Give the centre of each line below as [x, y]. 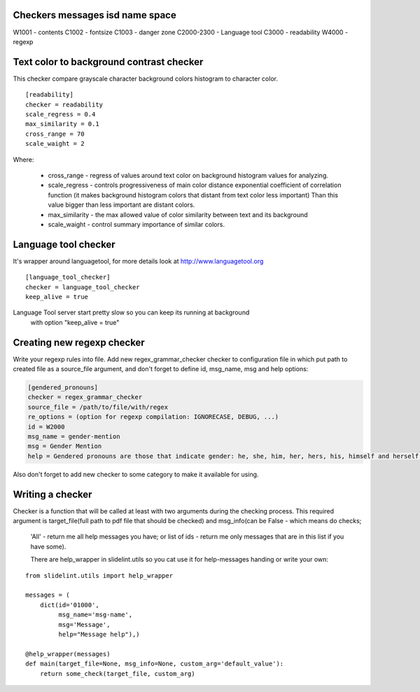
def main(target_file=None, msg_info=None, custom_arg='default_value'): [155, 664]
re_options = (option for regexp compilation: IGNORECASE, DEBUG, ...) [153, 417]
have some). [48, 546]
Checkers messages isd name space [94, 15]
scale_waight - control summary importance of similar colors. [136, 224]
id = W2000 [46, 427]
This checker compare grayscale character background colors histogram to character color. [145, 78]
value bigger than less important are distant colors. [121, 205]
